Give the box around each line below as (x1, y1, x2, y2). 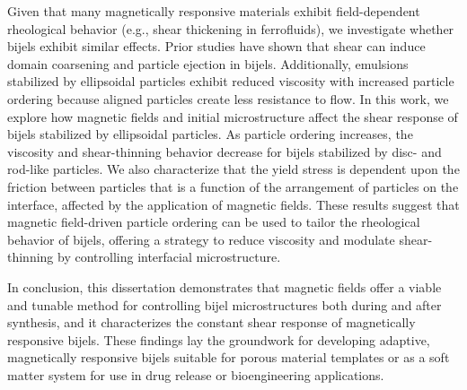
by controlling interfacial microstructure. (57, 247, 281, 266)
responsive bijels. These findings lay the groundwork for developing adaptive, (7, 330, 430, 349)
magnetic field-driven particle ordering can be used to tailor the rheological (7, 212, 420, 231)
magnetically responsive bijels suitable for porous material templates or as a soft (7, 348, 450, 367)
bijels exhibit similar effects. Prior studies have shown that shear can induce (7, 37, 426, 56)
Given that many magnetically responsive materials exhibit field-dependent (7, 2, 420, 20)
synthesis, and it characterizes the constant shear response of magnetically (7, 313, 416, 332)
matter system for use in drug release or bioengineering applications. (7, 365, 384, 384)
